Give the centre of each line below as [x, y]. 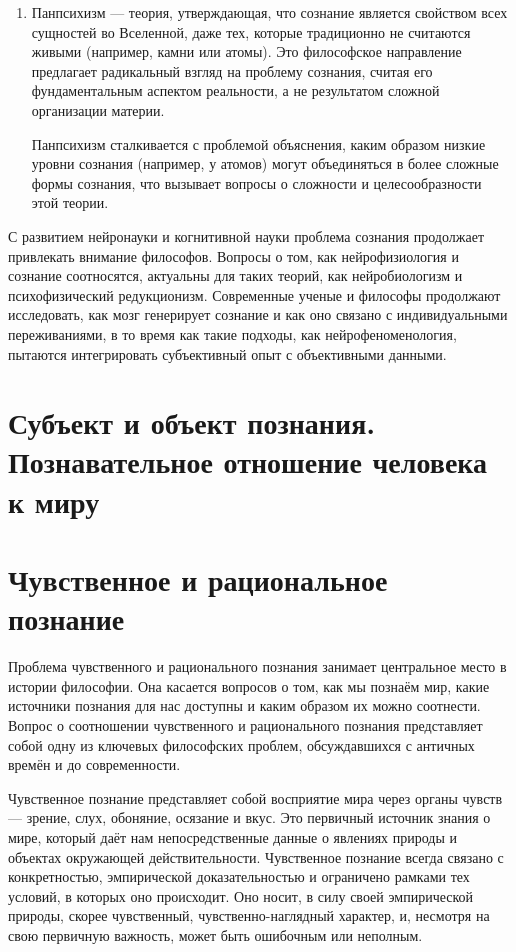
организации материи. [98, 109]
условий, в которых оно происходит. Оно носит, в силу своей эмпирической [241, 895]
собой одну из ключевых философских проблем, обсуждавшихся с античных [241, 744]
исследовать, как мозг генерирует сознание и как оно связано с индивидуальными [258, 314]
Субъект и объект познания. [192, 422]
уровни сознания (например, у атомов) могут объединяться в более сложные [265, 163]
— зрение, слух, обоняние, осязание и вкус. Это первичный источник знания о [249, 817]
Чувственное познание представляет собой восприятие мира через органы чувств [255, 797]
